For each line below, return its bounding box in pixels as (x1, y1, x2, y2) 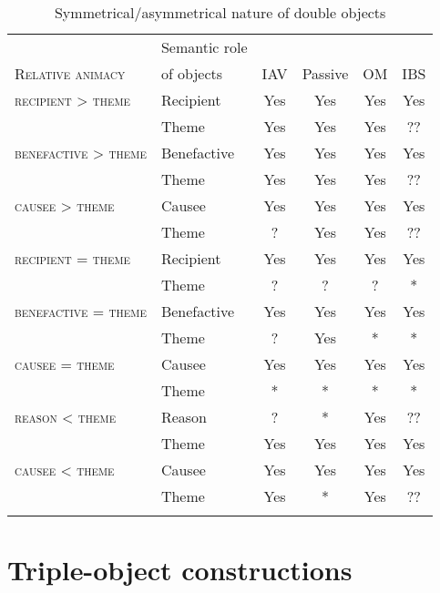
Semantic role (160, 36, 248, 57)
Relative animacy (15, 63, 126, 84)
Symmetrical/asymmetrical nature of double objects (54, 2, 386, 23)
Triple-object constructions (7, 551, 353, 588)
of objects (160, 63, 223, 84)
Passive (302, 63, 349, 84)
